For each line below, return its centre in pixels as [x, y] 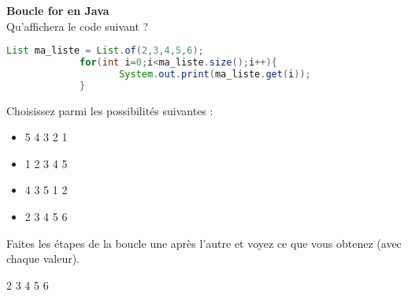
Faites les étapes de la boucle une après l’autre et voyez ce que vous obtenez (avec [204, 243]
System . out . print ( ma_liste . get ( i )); [215, 74]
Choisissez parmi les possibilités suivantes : [110, 110]
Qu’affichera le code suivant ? [78, 26]
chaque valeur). [43, 259]
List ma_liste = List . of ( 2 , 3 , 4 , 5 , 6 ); [105, 51]
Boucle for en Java [58, 10]
